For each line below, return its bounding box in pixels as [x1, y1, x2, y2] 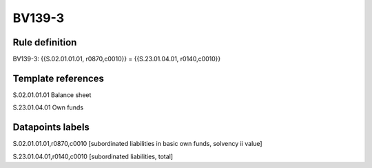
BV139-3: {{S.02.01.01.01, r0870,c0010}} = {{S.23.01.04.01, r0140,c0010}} [12, 55, 221, 63]
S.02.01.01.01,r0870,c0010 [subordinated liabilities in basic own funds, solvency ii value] [12, 140, 262, 148]
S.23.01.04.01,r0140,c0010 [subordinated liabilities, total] [12, 152, 174, 160]
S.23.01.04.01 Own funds [12, 103, 84, 112]
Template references [12, 72, 105, 84]
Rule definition [12, 36, 77, 48]
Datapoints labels [12, 121, 90, 134]
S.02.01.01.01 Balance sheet [12, 90, 92, 99]
